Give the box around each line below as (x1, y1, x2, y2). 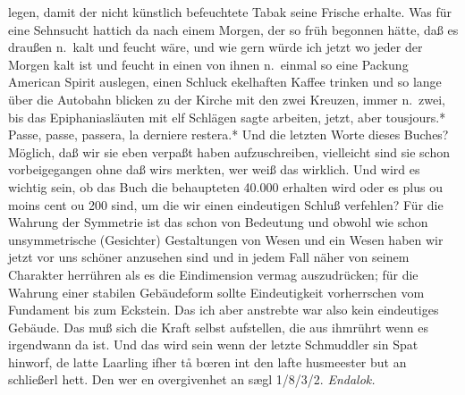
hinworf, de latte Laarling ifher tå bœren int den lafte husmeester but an (8, 352, 407, 371)
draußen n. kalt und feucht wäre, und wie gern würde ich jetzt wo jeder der (8, 38, 423, 56)
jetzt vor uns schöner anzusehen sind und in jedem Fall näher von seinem (8, 248, 410, 266)
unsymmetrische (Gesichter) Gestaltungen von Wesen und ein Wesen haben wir (8, 230, 444, 248)
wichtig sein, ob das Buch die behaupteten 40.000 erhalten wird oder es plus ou (8, 177, 443, 196)
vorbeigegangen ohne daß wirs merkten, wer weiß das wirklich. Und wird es (8, 160, 420, 179)
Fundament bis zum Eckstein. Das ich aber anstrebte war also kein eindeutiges (8, 300, 439, 319)
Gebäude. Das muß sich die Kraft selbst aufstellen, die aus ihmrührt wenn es (8, 317, 428, 336)
